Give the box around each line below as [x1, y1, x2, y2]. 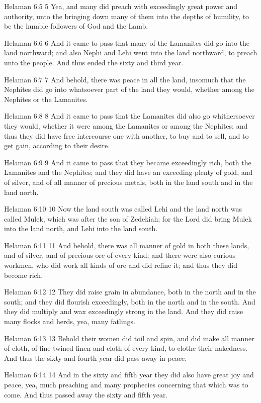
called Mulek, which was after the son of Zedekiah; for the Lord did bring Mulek [4, 213, 252, 224]
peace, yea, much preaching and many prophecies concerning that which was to [4, 379, 248, 389]
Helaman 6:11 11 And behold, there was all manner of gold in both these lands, [4, 240, 249, 250]
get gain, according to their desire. [4, 140, 110, 151]
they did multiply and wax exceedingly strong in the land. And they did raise [4, 306, 243, 317]
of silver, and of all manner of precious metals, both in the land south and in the [4, 176, 253, 187]
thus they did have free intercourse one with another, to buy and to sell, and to [4, 130, 249, 141]
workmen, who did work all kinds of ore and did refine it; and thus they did [4, 260, 237, 270]
